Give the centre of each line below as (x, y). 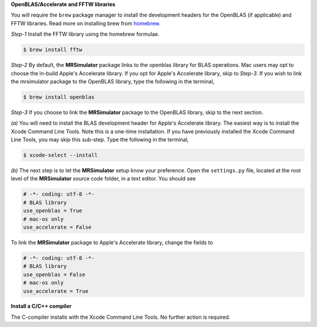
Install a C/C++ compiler (41, 306)
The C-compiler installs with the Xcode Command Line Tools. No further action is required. (121, 317)
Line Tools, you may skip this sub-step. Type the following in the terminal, (100, 140)
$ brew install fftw (53, 50)
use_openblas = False (54, 274)
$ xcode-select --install (60, 155)
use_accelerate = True (56, 291)
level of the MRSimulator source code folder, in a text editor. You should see (103, 179)
